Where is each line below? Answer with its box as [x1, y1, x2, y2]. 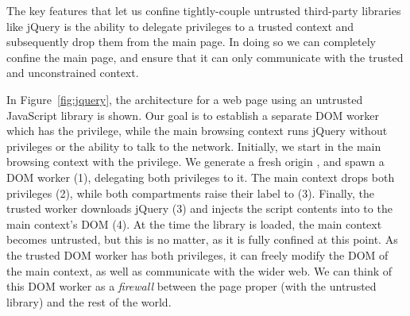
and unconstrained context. [6, 64, 139, 81]
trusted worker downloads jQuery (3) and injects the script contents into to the [6, 200, 393, 217]
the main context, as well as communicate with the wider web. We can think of [6, 262, 393, 279]
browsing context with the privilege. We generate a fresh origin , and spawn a [6, 153, 385, 170]
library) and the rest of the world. [6, 293, 172, 310]
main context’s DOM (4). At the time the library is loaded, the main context [6, 215, 382, 232]
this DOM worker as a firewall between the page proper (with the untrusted [6, 278, 377, 295]
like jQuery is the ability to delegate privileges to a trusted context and [6, 17, 354, 34]
